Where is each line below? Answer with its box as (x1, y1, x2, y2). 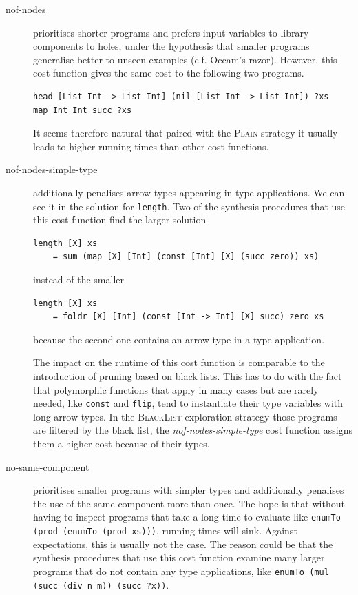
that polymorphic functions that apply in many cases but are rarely (33, 382, 319, 396)
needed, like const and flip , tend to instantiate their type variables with (33, 396, 344, 410)
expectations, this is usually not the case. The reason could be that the (33, 536, 333, 551)
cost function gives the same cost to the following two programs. (33, 65, 304, 80)
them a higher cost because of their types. (33, 436, 210, 450)
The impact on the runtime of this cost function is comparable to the (33, 355, 325, 370)
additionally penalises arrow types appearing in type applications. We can (33, 185, 345, 199)
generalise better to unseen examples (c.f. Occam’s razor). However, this (33, 52, 337, 66)
